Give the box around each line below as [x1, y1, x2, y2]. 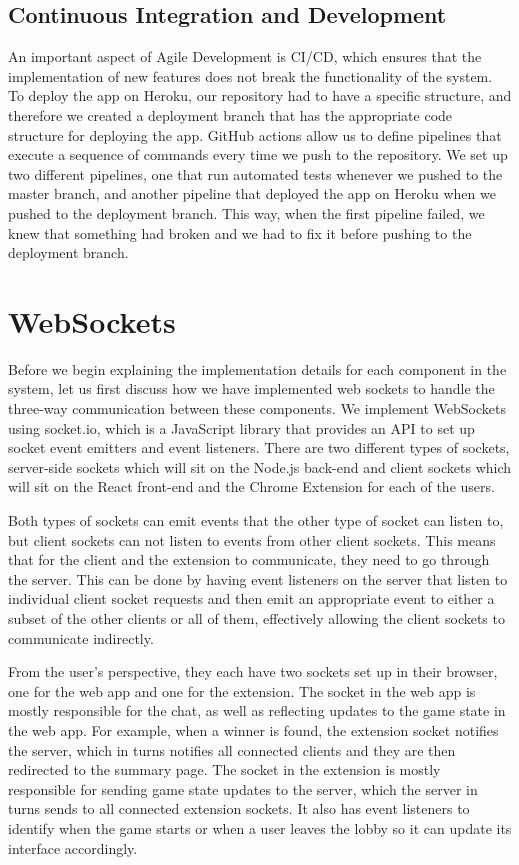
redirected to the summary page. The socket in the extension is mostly [8, 759, 441, 780]
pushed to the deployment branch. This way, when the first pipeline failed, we [8, 202, 485, 223]
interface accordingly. [8, 837, 138, 858]
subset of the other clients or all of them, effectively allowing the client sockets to [8, 607, 505, 628]
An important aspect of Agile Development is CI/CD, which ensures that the [8, 46, 482, 67]
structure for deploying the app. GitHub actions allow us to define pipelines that [8, 124, 502, 145]
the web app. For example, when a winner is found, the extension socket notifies [8, 719, 499, 740]
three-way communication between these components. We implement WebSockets [8, 398, 506, 419]
